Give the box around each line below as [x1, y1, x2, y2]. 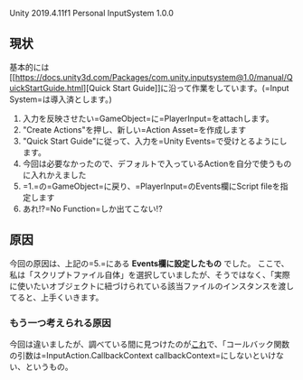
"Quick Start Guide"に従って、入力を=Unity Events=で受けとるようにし [22, 135, 288, 146]
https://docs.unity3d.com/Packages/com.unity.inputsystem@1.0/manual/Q [14, 71, 293, 82]
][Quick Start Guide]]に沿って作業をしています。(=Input [82, 82, 289, 93]
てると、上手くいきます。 [9, 292, 104, 302]
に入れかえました [22, 169, 87, 180]
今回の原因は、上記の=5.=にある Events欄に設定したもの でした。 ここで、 [9, 257, 289, 269]
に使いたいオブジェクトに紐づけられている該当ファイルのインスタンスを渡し [9, 280, 295, 292]
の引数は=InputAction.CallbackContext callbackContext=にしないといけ [9, 349, 277, 360]
